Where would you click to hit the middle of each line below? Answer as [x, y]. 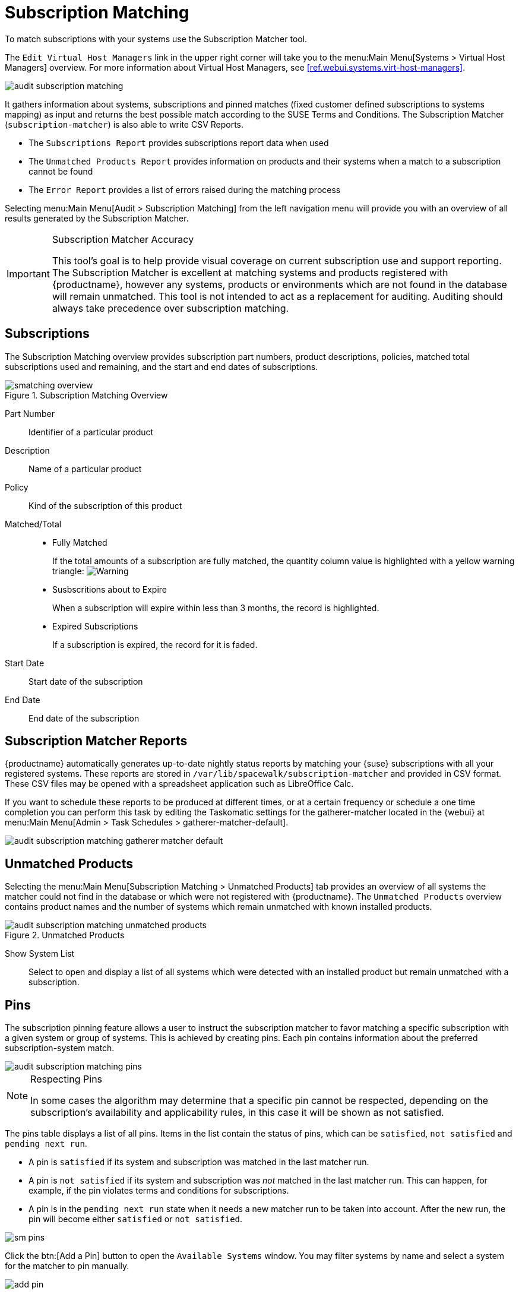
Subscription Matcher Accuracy [123, 239]
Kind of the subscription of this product [105, 505]
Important [28, 273]
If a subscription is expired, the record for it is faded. [155, 644]
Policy [17, 487]
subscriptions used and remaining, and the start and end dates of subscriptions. [162, 366]
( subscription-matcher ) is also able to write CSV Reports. [124, 124]
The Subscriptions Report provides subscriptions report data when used [179, 143]
